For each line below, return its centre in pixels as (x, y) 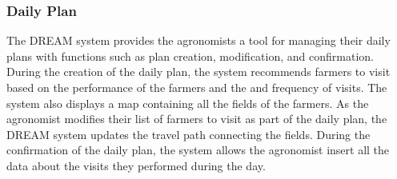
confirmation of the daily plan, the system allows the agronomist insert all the (198, 150)
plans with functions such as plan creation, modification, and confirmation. (190, 56)
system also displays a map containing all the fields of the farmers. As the (188, 103)
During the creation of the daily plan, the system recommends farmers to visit (198, 72)
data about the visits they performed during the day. (136, 165)
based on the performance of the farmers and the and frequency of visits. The (197, 87)
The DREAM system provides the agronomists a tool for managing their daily (198, 40)
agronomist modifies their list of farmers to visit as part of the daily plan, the (197, 119)
